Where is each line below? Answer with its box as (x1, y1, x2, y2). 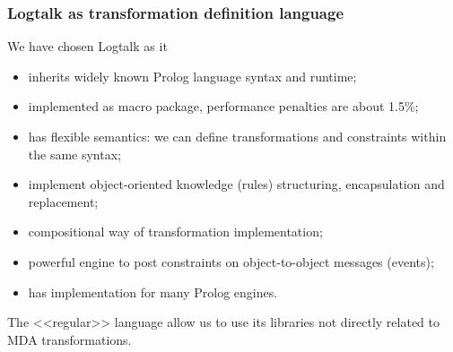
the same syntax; (28, 144, 121, 163)
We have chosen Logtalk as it (7, 37, 168, 56)
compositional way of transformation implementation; (28, 222, 323, 241)
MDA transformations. (7, 330, 132, 348)
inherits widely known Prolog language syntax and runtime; (28, 66, 357, 85)
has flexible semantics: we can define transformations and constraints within (28, 127, 447, 145)
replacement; (28, 192, 99, 210)
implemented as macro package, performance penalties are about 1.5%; (28, 97, 419, 116)
